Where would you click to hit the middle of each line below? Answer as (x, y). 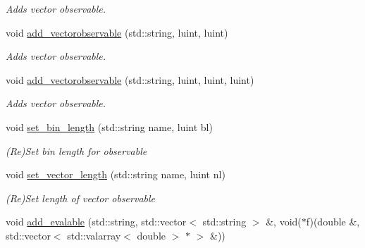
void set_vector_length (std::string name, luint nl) (116, 174)
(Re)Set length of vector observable (81, 198)
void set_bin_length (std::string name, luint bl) (109, 126)
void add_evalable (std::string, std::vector (96, 222)
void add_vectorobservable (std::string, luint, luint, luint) (130, 79)
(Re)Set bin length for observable (76, 150)
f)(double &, (333, 222)
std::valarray (94, 235)
